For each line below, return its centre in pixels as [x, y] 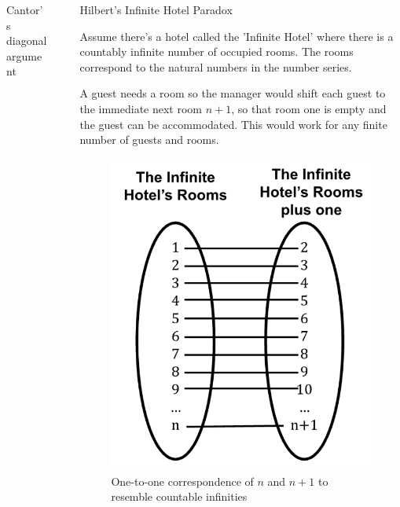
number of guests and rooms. [149, 140]
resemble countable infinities [179, 496]
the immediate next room [141, 108]
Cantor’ [25, 9]
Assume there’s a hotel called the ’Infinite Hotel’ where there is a [237, 36]
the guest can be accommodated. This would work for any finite [233, 124]
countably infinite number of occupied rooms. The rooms [217, 51]
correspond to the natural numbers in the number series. [216, 66]
